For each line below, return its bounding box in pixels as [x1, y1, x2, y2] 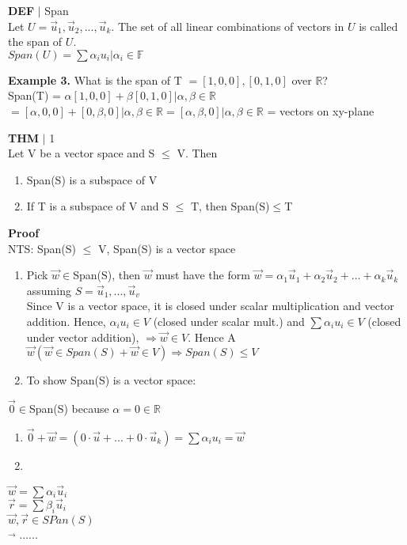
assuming [26, 282, 71, 298]
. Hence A [188, 328, 236, 345]
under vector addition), [26, 328, 139, 345]
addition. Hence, [26, 312, 106, 329]
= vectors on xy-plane [267, 102, 375, 119]
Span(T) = [8, 87, 61, 104]
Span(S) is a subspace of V [26, 171, 158, 187]
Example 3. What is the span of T [8, 71, 182, 88]
